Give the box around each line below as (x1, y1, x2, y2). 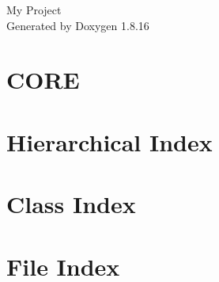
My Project (6, 2, 62, 17)
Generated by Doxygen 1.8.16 (6, 17, 149, 33)
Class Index (6, 188, 136, 220)
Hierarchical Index (6, 125, 213, 158)
